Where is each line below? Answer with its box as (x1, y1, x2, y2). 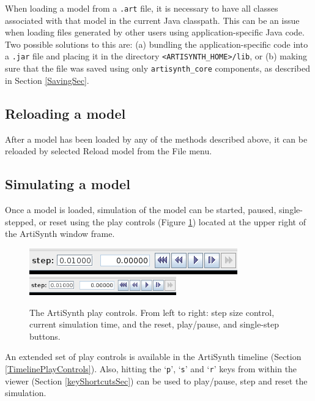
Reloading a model (5, 103, 126, 122)
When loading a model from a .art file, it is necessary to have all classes (5, 2, 278, 14)
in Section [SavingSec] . (5, 73, 89, 86)
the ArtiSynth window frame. (5, 227, 115, 240)
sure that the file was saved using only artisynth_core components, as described (5, 62, 311, 75)
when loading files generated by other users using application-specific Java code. (5, 26, 305, 39)
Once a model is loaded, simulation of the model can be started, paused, (5, 203, 276, 215)
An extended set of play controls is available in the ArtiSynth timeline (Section (5, 350, 302, 363)
